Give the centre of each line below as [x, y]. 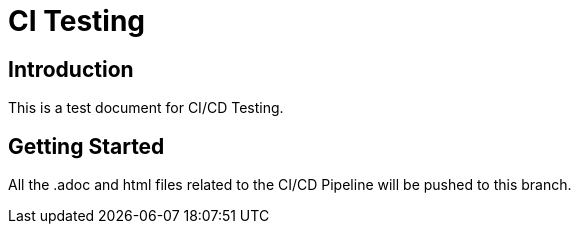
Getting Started [86, 146]
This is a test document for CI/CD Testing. [146, 108]
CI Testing [77, 21]
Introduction [71, 69]
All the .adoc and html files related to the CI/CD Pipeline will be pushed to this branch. [290, 185]
